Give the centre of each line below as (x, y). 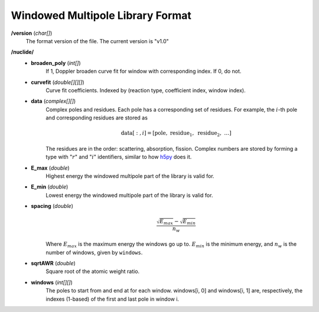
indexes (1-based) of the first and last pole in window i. (113, 299)
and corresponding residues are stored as (97, 118)
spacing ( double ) (52, 206)
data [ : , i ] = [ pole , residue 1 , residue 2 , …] (176, 134)
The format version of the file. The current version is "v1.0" (97, 41)
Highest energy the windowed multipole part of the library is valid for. (130, 176)
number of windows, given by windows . (94, 252)
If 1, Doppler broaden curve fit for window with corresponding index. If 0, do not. (144, 71)
